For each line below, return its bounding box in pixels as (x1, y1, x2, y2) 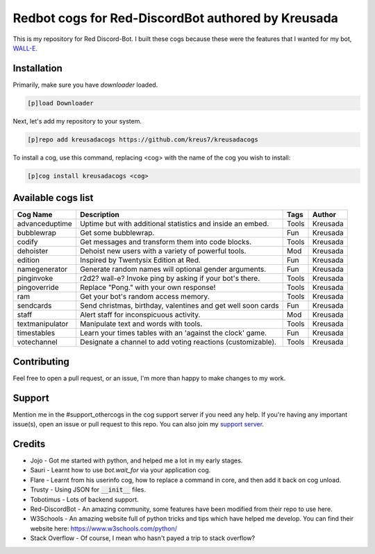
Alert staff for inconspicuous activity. (80, 310, 201, 320)
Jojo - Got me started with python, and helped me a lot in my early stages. (30, 456, 243, 465)
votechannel (17, 337, 58, 347)
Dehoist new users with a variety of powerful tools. (80, 246, 247, 256)
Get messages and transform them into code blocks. (80, 237, 252, 247)
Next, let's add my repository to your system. (12, 116, 142, 125)
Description (80, 210, 119, 220)
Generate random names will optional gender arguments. (80, 264, 267, 274)
